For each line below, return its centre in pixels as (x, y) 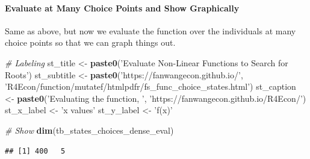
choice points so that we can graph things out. (90, 42)
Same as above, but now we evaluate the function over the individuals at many (150, 30)
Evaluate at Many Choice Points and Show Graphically (122, 8)
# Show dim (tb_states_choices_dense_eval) (89, 130)
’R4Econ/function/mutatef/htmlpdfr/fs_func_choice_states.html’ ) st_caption (150, 86)
